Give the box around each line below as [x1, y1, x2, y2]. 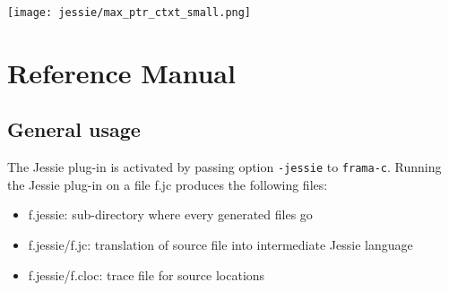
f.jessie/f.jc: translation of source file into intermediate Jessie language [28, 235, 413, 254]
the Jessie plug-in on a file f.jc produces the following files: [7, 175, 328, 193]
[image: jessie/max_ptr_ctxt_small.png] [7, 6, 252, 19]
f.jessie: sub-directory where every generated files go [28, 205, 313, 224]
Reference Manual [7, 54, 236, 90]
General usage [7, 116, 141, 143]
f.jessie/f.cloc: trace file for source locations [28, 265, 265, 284]
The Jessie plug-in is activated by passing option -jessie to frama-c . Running [7, 158, 442, 176]
